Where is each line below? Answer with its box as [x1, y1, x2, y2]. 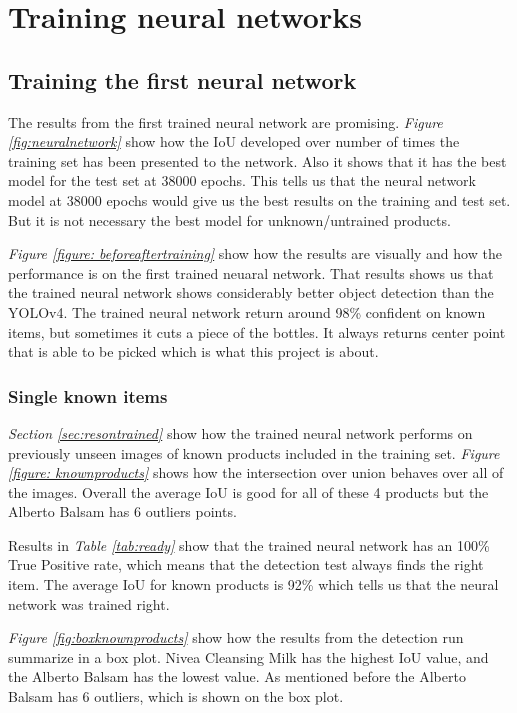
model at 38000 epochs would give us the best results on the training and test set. [8, 189, 511, 210]
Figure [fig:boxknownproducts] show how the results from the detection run [8, 627, 464, 648]
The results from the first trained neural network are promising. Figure [8, 111, 443, 132]
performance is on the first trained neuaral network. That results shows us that [8, 262, 494, 283]
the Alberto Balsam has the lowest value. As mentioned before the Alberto [8, 666, 466, 687]
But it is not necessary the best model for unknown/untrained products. [8, 209, 451, 230]
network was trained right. [8, 593, 170, 614]
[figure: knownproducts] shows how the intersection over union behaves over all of [8, 462, 504, 483]
